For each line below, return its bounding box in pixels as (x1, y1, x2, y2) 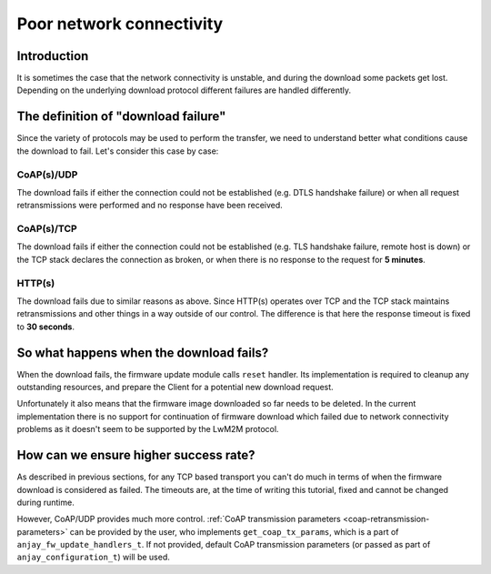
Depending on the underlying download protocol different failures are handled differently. (16, 85, 352, 96)
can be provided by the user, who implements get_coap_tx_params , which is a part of (69, 526, 399, 537)
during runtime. (16, 497, 75, 508)
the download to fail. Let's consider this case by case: (16, 146, 219, 156)
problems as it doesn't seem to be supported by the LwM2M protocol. (16, 424, 279, 435)
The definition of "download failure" (16, 109, 226, 125)
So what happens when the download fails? (16, 345, 269, 360)
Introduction (16, 48, 89, 64)
